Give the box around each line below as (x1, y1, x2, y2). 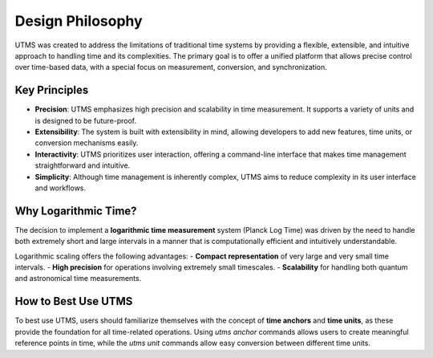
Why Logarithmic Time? (14, 204, 137, 218)
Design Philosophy (14, 12, 144, 30)
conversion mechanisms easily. (34, 138, 139, 148)
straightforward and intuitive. (34, 161, 131, 170)
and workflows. (34, 183, 87, 193)
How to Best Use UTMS (14, 295, 133, 308)
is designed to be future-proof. (34, 116, 136, 125)
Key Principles (14, 83, 89, 97)
